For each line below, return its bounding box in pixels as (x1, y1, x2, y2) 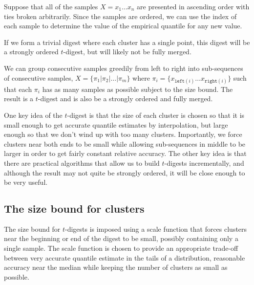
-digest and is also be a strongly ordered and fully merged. (38, 93, 213, 104)
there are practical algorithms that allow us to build (4, 157, 160, 168)
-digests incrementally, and (164, 157, 244, 168)
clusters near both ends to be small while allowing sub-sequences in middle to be (4, 138, 246, 149)
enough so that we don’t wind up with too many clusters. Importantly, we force (4, 129, 242, 139)
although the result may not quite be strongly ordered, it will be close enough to (4, 167, 245, 177)
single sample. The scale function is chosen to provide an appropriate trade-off (4, 243, 238, 253)
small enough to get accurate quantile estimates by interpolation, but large (4, 119, 228, 130)
